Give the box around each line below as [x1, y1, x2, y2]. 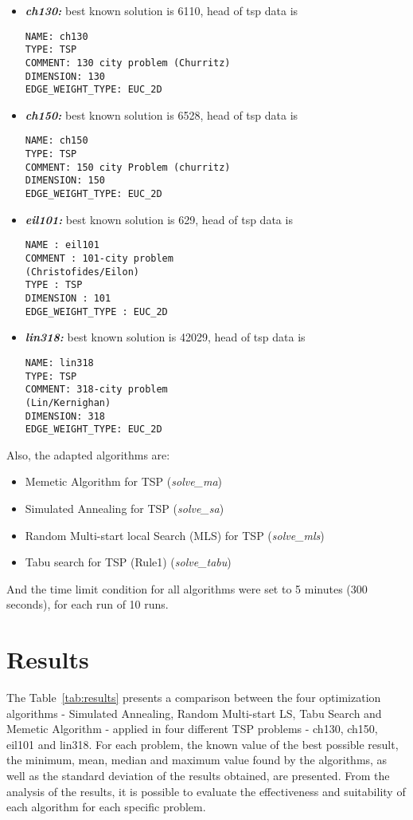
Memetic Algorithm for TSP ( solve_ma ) [25, 473, 223, 490]
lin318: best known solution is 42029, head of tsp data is [25, 329, 306, 345]
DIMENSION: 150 [25, 175, 106, 187]
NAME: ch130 [25, 30, 88, 42]
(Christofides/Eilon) [25, 266, 139, 278]
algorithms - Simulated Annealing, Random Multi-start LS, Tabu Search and [6, 704, 382, 721]
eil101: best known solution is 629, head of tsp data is [25, 211, 293, 227]
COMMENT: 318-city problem [25, 384, 168, 396]
